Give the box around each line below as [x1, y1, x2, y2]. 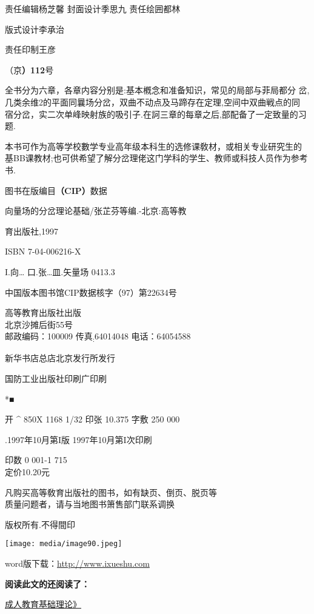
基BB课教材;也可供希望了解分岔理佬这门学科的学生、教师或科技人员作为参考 [5, 152, 308, 164]
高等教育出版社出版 [5, 306, 81, 319]
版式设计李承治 [5, 22, 64, 35]
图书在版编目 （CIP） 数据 [5, 184, 107, 196]
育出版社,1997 [5, 224, 58, 237]
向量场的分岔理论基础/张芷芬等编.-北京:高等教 [5, 204, 187, 217]
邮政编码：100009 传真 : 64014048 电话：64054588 [5, 330, 191, 344]
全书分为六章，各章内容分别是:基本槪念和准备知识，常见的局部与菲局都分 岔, [5, 84, 310, 96]
